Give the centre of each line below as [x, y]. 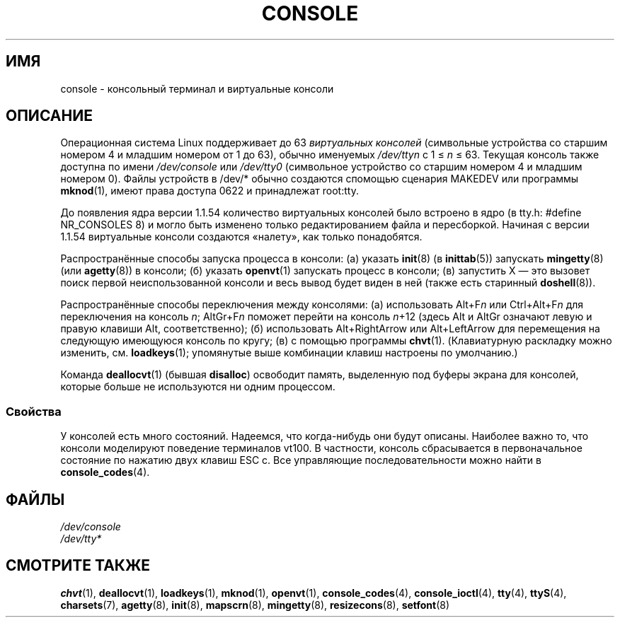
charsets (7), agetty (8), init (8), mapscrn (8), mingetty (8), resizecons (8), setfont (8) [255, 605]
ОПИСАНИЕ [49, 116]
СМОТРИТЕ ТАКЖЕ [78, 566]
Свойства [34, 411]
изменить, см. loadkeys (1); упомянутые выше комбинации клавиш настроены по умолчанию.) [289, 353]
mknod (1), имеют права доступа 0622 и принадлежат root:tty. [209, 191]
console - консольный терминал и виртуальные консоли [197, 88]
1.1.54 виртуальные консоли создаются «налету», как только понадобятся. [241, 237]
